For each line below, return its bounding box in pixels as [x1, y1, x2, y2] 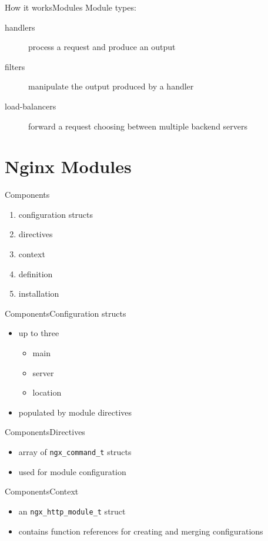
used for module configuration [18, 465, 126, 477]
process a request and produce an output [28, 41, 176, 53]
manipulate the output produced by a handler [28, 80, 194, 92]
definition [18, 267, 53, 280]
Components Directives [5, 426, 85, 438]
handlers [5, 21, 35, 33]
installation [18, 287, 59, 300]
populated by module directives [18, 406, 132, 418]
